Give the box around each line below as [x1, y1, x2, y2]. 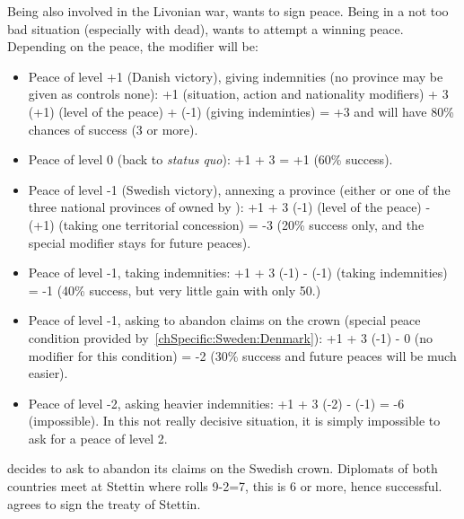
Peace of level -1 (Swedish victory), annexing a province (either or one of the [28, 180, 451, 198]
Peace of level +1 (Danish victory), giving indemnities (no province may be [28, 66, 443, 85]
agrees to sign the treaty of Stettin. [7, 494, 201, 513]
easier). [28, 364, 68, 383]
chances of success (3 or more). [28, 119, 198, 138]
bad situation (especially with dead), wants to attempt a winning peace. [7, 19, 404, 38]
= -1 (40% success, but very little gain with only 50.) [28, 280, 321, 299]
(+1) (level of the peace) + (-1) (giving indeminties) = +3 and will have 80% [28, 101, 454, 120]
